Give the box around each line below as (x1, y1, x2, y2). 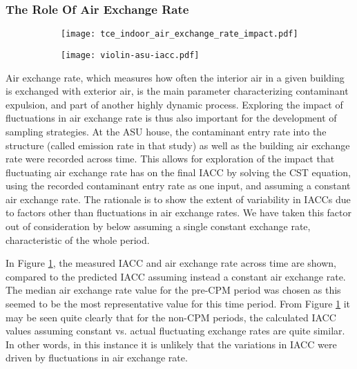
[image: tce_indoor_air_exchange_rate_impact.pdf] (61, 29, 298, 39)
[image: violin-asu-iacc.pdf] (61, 50, 200, 60)
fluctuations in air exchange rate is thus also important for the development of (6, 111, 337, 125)
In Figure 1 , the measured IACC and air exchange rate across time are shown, (6, 256, 337, 270)
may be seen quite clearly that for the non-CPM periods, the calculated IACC (6, 310, 336, 324)
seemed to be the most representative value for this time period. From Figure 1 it (6, 296, 351, 311)
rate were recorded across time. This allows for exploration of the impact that (6, 151, 335, 166)
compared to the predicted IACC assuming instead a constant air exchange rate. (6, 269, 346, 283)
